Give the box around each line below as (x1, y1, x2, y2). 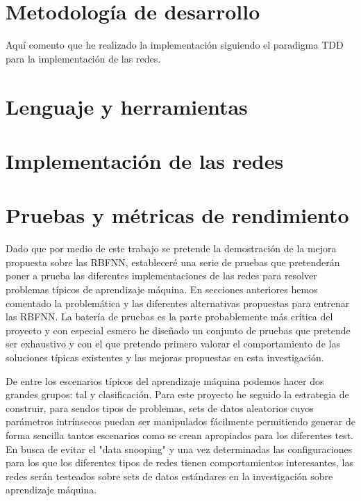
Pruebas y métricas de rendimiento (6, 201, 349, 229)
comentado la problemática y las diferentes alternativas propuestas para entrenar (6, 295, 350, 310)
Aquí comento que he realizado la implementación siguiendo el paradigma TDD (6, 38, 344, 52)
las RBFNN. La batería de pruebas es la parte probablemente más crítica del (6, 309, 333, 324)
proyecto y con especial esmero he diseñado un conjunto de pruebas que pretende (6, 322, 351, 337)
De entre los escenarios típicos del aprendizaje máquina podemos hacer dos (6, 373, 324, 388)
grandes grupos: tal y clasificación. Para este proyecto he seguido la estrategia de (6, 387, 349, 402)
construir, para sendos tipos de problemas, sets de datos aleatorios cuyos (6, 400, 314, 415)
